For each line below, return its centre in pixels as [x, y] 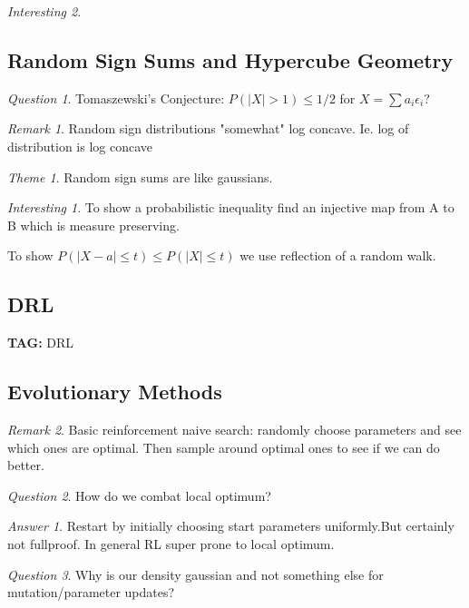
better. [26, 465]
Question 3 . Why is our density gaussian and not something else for [195, 574]
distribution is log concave [80, 146]
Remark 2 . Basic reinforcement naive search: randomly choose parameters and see [234, 429]
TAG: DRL [41, 343]
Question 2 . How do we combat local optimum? [139, 495]
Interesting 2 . [44, 11]
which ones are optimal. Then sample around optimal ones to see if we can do [224, 447]
